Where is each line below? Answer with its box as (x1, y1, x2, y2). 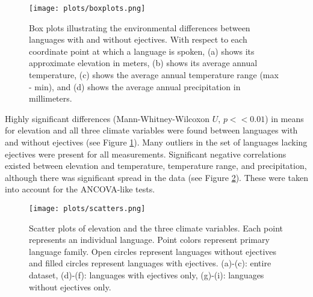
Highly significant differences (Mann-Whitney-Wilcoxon (5, 112, 210, 124)
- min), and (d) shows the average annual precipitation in (29, 80, 241, 93)
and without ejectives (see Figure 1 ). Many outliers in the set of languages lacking (5, 136, 308, 148)
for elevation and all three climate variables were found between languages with (5, 124, 298, 136)
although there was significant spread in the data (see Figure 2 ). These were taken (5, 171, 308, 183)
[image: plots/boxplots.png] (29, 4, 146, 13)
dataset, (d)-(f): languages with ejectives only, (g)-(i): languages (29, 269, 264, 281)
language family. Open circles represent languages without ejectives (29, 245, 277, 257)
